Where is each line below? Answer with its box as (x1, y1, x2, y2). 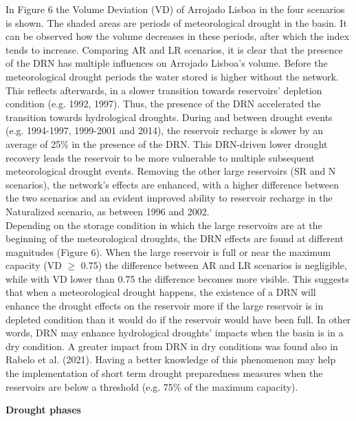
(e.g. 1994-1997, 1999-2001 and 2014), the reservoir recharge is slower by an (5, 123, 324, 138)
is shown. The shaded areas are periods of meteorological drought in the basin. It (5, 15, 347, 30)
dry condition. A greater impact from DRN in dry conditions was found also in (5, 338, 338, 353)
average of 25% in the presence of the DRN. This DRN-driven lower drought (5, 136, 328, 151)
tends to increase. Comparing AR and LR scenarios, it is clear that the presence (5, 42, 343, 56)
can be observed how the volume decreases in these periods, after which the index (5, 29, 350, 43)
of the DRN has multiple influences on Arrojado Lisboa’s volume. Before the (5, 56, 328, 70)
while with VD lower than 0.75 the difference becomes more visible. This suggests (5, 271, 349, 285)
